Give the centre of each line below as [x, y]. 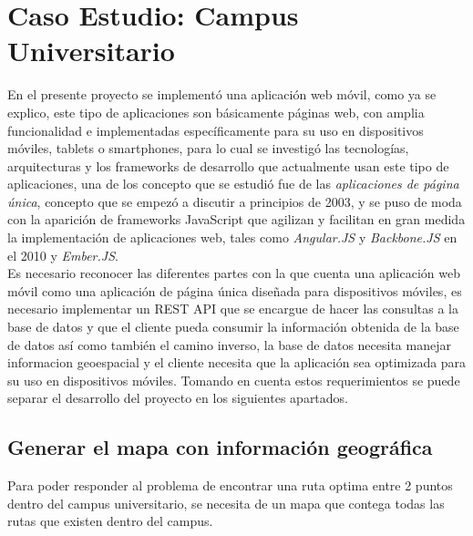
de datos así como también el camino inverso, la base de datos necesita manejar [229, 344]
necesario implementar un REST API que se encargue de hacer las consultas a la [233, 309]
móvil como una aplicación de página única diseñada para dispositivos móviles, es [235, 290]
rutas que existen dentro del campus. [110, 521]
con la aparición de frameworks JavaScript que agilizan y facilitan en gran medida [236, 219]
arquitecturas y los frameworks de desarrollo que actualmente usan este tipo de [228, 165]
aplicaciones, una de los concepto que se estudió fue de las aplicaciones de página [233, 184]
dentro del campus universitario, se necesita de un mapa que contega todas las [226, 503]
